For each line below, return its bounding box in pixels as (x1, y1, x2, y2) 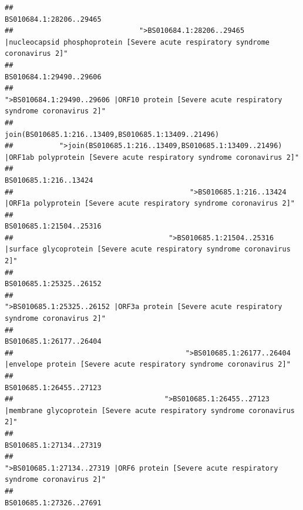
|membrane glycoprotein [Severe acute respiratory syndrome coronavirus (5, 406, 295, 415)
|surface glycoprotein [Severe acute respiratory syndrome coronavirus (5, 245, 291, 254)
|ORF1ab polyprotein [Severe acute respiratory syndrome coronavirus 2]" (5, 153, 299, 162)
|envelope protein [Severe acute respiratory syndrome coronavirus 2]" (5, 360, 291, 369)
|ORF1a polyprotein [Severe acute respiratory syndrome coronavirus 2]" (5, 199, 295, 208)
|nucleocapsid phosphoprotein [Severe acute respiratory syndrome (5, 38, 270, 46)
